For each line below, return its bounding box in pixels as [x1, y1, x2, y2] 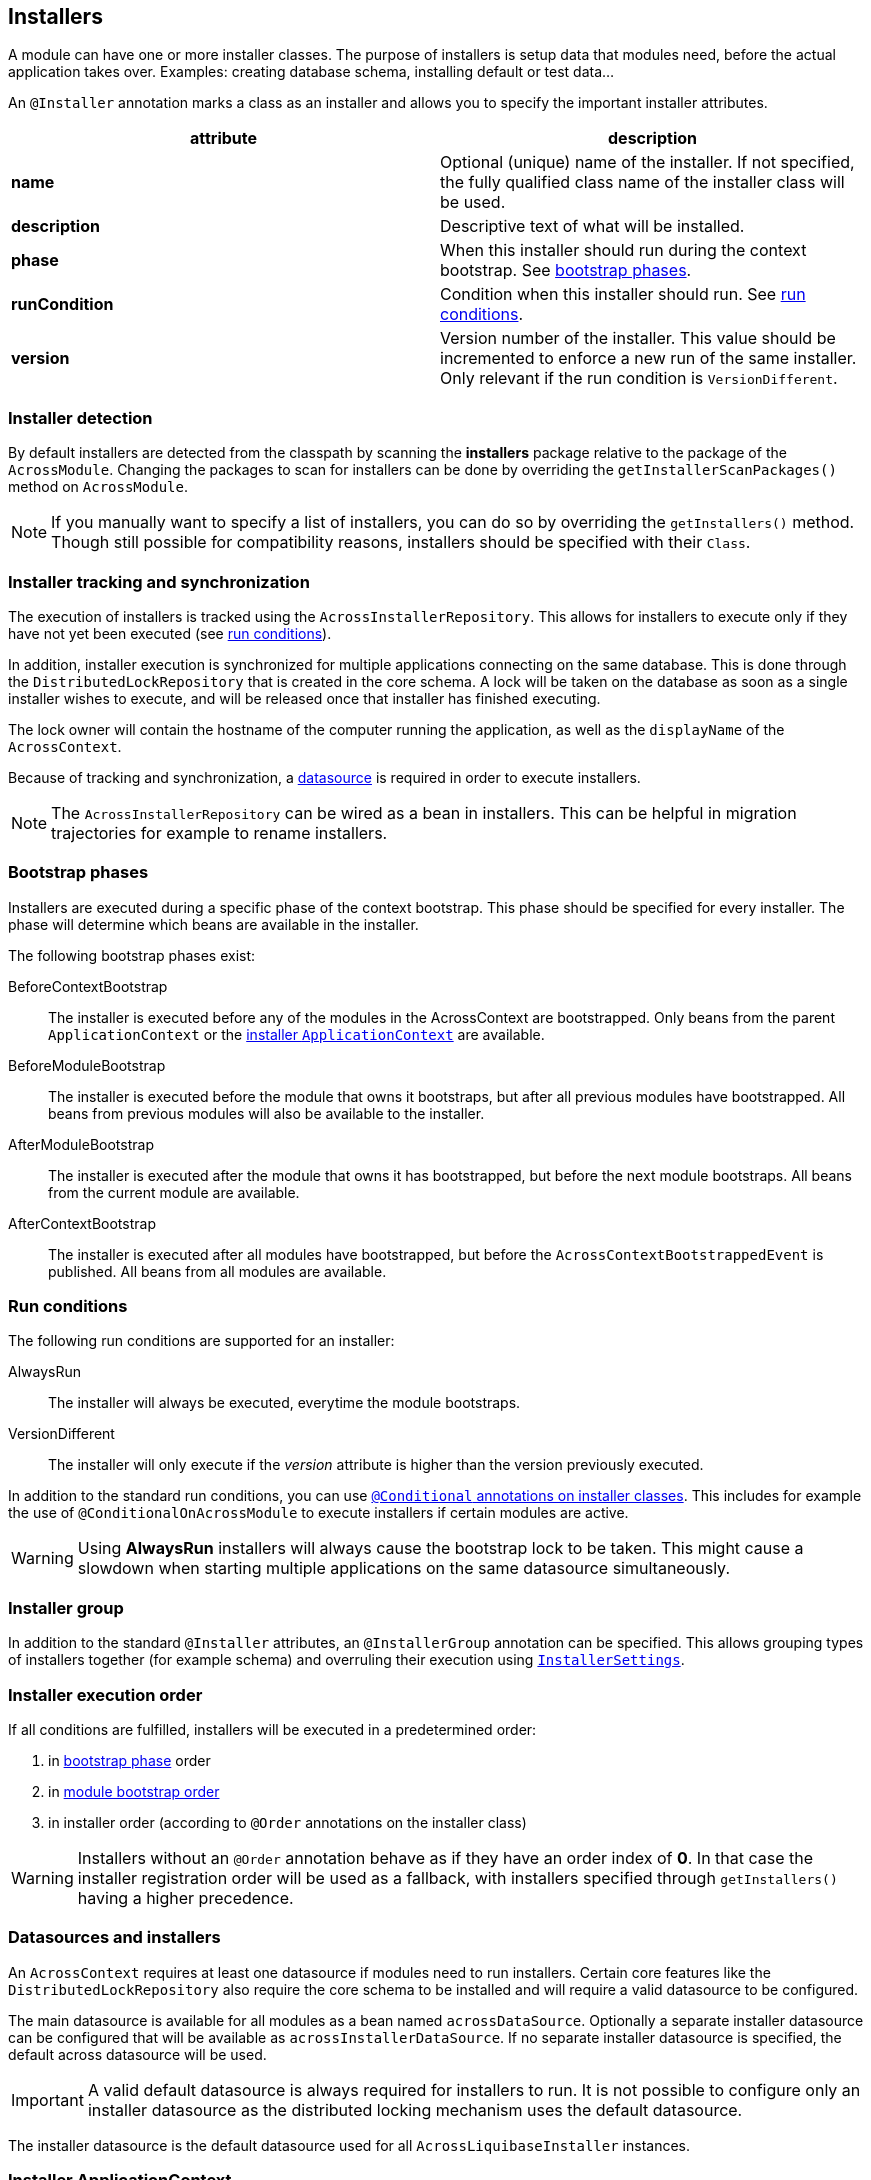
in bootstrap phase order [48, 1751, 211, 1769]
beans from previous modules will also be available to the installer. [48, 1104, 485, 1122]
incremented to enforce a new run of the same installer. [440, 348, 857, 369]
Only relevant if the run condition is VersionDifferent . [440, 368, 838, 389]
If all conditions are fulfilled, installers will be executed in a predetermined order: [8, 1720, 537, 1738]
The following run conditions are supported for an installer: [8, 1332, 395, 1350]
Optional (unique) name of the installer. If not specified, [440, 152, 855, 173]
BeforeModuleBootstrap [8, 1056, 166, 1074]
